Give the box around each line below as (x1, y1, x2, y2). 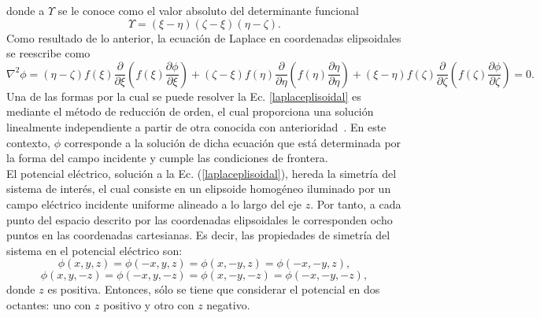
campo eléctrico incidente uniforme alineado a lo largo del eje (6, 195, 301, 212)
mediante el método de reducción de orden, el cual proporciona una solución (6, 103, 374, 120)
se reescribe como (6, 45, 91, 61)
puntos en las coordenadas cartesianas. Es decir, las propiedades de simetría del (6, 227, 390, 243)
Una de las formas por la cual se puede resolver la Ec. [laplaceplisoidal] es (6, 87, 361, 104)
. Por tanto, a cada (310, 195, 401, 212)
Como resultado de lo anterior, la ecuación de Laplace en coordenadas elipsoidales (6, 29, 401, 46)
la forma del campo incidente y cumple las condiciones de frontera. (6, 150, 328, 166)
